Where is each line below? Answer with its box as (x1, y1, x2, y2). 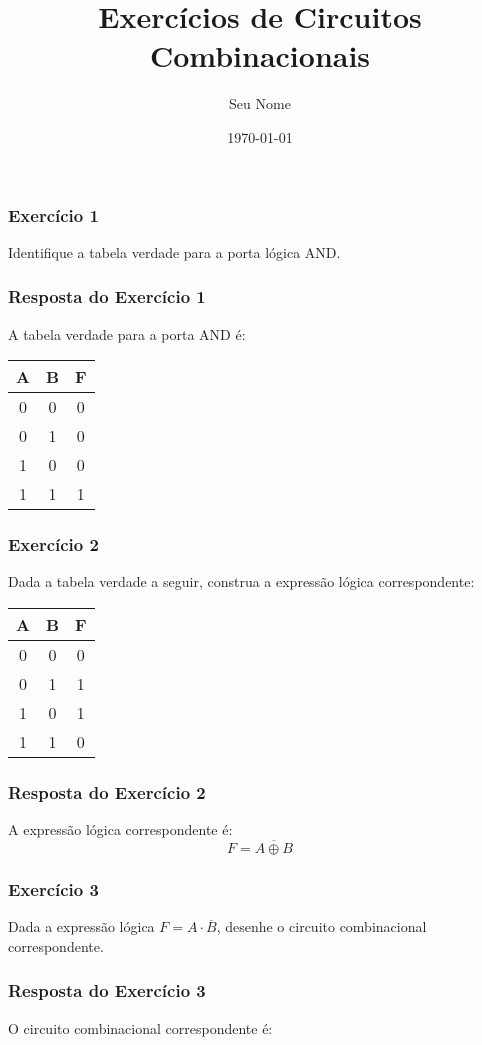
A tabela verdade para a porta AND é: (8, 323, 246, 344)
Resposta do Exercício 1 (8, 284, 206, 309)
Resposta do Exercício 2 (8, 779, 206, 804)
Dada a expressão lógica (8, 916, 155, 937)
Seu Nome (229, 93, 291, 114)
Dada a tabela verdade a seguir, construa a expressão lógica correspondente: (8, 571, 475, 592)
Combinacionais (149, 35, 371, 76)
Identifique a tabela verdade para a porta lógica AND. (8, 241, 341, 262)
